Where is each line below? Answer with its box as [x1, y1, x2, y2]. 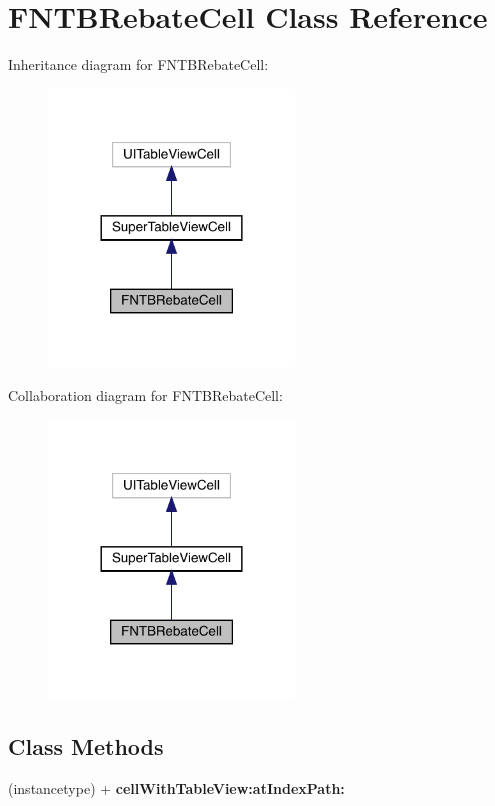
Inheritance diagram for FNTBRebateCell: [8, 54, 269, 75]
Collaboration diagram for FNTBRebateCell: [8, 384, 283, 405]
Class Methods [8, 731, 164, 762]
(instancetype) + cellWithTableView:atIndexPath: [8, 777, 345, 798]
